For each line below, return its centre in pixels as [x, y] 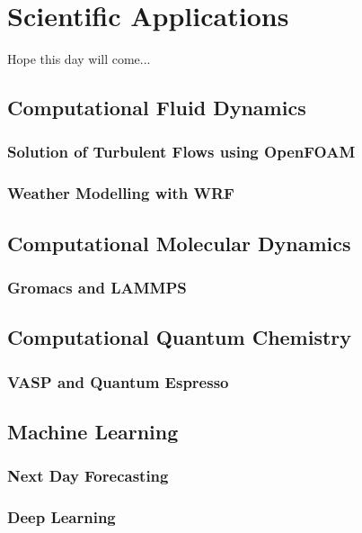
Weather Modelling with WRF [121, 193]
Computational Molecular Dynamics [179, 243]
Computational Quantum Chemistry [180, 337]
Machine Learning [93, 431]
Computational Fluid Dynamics [157, 108]
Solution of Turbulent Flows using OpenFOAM [181, 152]
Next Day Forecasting [88, 476]
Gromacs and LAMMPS [97, 287]
